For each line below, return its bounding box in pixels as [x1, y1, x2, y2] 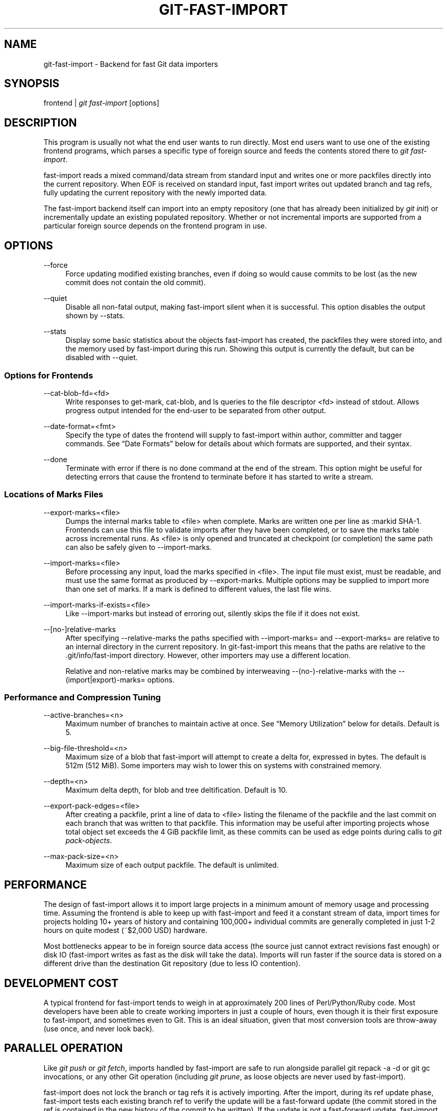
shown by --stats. [65, 311, 125, 320]
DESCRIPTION [4, 116, 77, 129]
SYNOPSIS [4, 77, 60, 90]
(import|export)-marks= [65, 675, 145, 684]
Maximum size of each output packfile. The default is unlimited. [65, 861, 279, 870]
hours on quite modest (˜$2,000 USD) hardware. [43, 926, 208, 935]
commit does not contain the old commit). [65, 278, 206, 287]
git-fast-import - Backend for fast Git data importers [43, 59, 218, 68]
